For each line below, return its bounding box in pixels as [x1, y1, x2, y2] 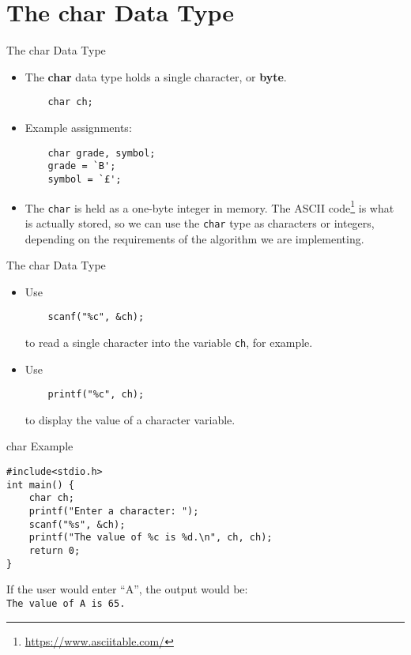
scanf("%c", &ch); [47, 311, 145, 323]
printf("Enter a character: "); [28, 506, 199, 517]
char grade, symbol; [47, 147, 156, 159]
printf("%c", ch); [47, 389, 145, 401]
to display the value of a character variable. [25, 411, 236, 427]
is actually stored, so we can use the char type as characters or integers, [25, 214, 375, 231]
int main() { [6, 479, 74, 491]
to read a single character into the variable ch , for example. [25, 333, 313, 350]
